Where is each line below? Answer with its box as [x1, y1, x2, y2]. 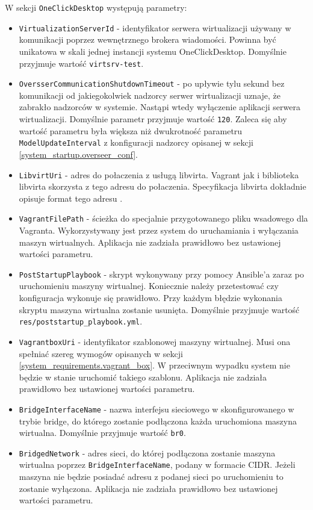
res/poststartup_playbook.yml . [19, 315, 143, 328]
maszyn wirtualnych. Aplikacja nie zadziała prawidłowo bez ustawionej [19, 235, 281, 248]
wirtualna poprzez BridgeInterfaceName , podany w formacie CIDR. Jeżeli [19, 458, 296, 471]
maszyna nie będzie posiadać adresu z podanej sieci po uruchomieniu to [19, 470, 284, 483]
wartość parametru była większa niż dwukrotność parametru [19, 124, 243, 137]
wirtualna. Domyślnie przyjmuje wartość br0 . [19, 426, 186, 439]
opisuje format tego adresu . [19, 191, 123, 204]
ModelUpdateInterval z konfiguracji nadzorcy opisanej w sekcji [19, 136, 253, 149]
